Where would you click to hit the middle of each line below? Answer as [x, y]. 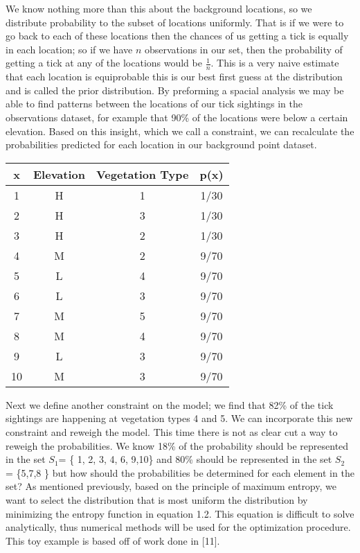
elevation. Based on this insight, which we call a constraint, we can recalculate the [180, 131]
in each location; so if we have [69, 49]
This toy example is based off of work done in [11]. [113, 540]
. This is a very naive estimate [275, 63]
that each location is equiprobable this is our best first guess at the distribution [174, 77]
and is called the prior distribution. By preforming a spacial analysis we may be [175, 90]
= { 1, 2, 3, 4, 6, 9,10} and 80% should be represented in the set [195, 459]
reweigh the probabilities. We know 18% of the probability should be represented [177, 445]
